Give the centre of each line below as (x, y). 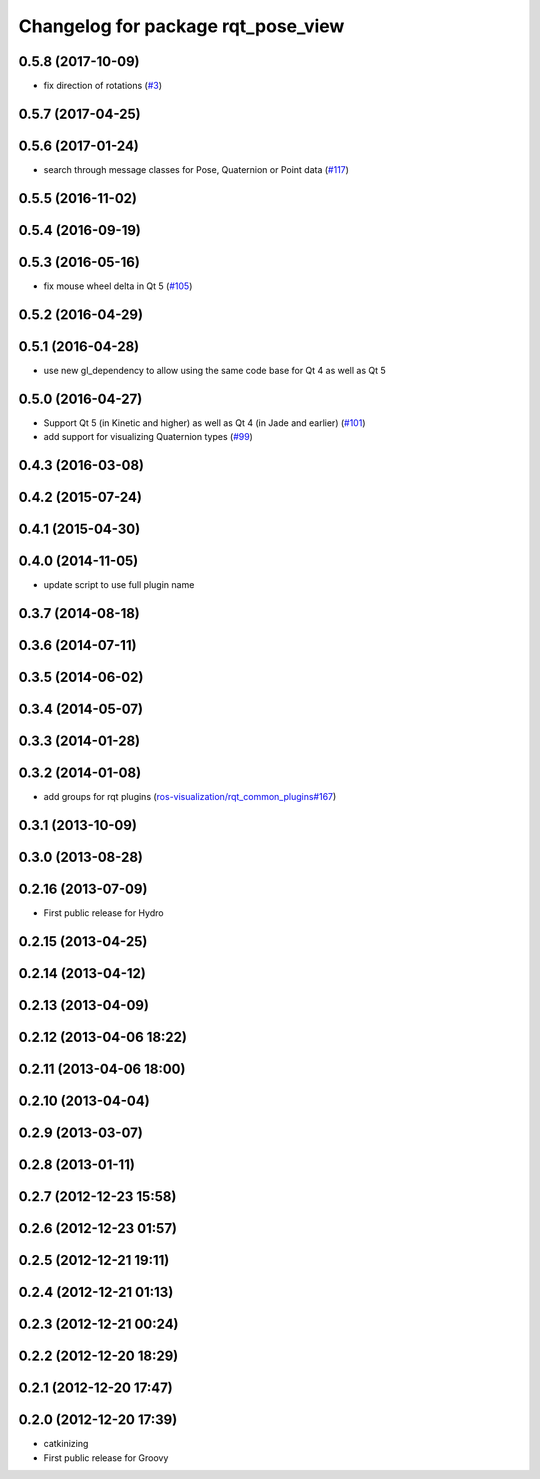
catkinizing (66, 1444)
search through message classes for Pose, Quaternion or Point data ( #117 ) (196, 169)
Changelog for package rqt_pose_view (181, 26)
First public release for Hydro (103, 913)
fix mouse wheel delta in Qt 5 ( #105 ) (118, 286)
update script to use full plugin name (119, 585)
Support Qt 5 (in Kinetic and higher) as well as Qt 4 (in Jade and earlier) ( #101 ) (204, 422)
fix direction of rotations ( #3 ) (103, 86)
